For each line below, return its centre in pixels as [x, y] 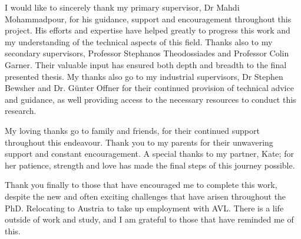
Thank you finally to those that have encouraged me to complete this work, [141, 185]
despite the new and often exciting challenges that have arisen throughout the [145, 196]
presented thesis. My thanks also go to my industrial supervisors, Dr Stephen [144, 76]
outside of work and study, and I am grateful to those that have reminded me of [149, 219]
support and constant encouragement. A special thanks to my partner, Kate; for [149, 154]
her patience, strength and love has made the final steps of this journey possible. [150, 165]
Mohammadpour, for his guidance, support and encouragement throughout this [148, 18]
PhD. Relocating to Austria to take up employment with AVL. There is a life [144, 208]
